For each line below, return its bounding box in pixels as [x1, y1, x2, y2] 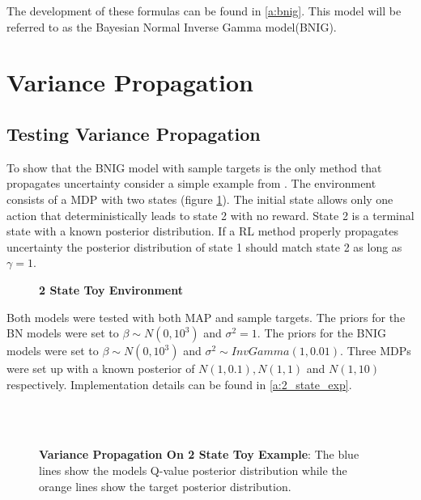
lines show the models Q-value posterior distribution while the [39, 462, 347, 479]
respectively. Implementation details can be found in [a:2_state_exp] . [6, 375, 352, 392]
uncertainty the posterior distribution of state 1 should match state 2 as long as [6, 238, 402, 255]
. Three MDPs [340, 342, 411, 359]
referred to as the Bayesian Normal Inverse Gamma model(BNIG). [6, 18, 337, 35]
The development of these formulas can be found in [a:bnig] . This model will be [6, 2, 402, 19]
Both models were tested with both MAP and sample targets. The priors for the [6, 308, 406, 325]
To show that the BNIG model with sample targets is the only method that [6, 159, 382, 176]
